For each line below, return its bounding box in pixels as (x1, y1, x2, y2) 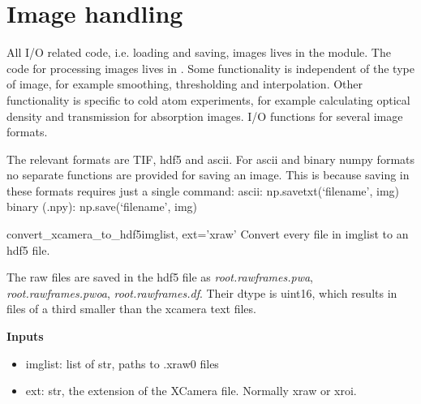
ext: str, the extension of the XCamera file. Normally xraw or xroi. (25, 382, 357, 399)
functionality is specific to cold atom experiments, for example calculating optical (6, 91, 410, 108)
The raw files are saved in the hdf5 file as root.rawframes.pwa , (6, 269, 314, 286)
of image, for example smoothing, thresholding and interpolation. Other (6, 75, 363, 92)
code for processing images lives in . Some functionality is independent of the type (6, 59, 415, 76)
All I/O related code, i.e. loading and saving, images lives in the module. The (6, 44, 391, 61)
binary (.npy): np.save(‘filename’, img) (6, 198, 198, 215)
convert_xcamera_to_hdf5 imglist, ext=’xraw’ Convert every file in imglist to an (6, 226, 409, 243)
